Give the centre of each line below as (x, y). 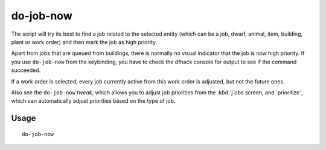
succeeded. (26, 70)
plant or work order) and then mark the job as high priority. (84, 42)
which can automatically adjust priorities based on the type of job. (93, 101)
